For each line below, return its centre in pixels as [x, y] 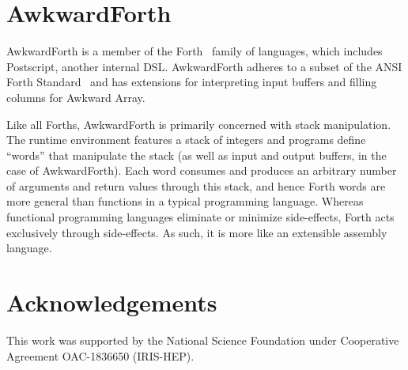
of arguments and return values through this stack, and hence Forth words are [196, 185]
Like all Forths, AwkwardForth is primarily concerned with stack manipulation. [199, 124]
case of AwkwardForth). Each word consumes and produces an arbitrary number [202, 170]
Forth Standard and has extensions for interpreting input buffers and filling [192, 82]
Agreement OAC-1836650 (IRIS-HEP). [100, 355]
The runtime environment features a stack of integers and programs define [186, 140]
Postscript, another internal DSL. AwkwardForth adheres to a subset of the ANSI [204, 66]
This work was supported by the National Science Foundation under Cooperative [203, 340]
